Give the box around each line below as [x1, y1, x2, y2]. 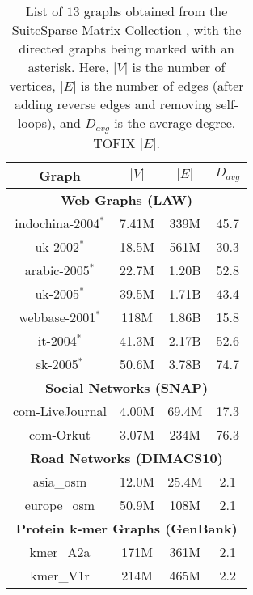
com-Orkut [29, 424, 91, 444]
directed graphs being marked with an [19, 39, 234, 57]
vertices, [9, 76, 56, 95]
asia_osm [32, 471, 87, 491]
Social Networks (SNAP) [45, 377, 209, 397]
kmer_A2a [29, 542, 91, 561]
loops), [17, 113, 56, 132]
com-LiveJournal [13, 401, 108, 420]
